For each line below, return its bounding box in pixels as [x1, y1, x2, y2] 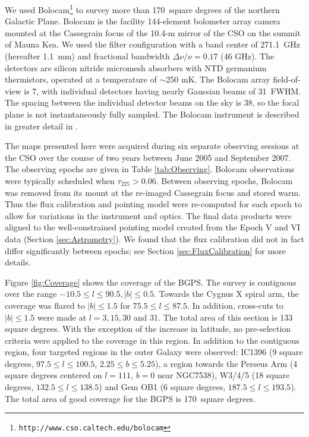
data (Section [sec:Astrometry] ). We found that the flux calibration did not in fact [5, 232, 304, 245]
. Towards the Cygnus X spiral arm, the [154, 287, 299, 300]
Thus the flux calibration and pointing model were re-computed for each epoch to [5, 198, 302, 210]
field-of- [273, 73, 301, 85]
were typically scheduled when [5, 174, 115, 186]
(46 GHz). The [220, 50, 275, 62]
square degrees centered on [5, 369, 102, 381]
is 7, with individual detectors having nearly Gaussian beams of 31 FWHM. [24, 84, 301, 97]
